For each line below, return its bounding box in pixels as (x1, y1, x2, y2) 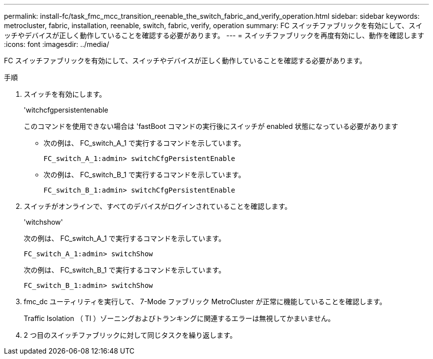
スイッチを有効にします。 (24, 90, 106, 98)
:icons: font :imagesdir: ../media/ (4, 40, 109, 48)
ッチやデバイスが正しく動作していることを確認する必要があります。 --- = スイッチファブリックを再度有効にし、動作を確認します (4, 31, 425, 40)
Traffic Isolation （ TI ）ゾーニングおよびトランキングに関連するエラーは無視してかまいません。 (24, 314, 335, 322)
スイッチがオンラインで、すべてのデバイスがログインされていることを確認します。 (24, 202, 292, 210)
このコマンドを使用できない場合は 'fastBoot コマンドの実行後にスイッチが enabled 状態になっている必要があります (24, 122, 398, 130)
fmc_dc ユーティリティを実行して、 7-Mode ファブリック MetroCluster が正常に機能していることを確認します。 (24, 297, 387, 306)
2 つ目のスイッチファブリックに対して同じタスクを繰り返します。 (24, 331, 237, 339)
